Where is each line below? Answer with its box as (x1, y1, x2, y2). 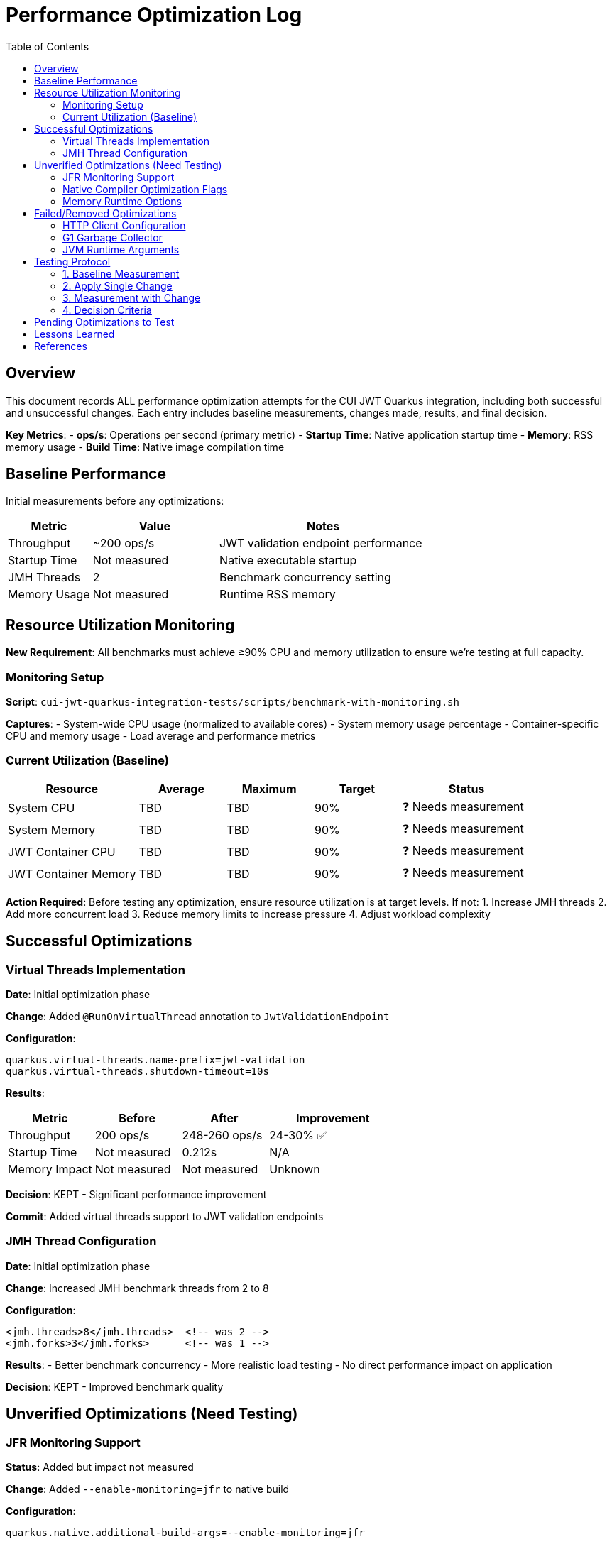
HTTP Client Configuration (62, 219, 186, 231)
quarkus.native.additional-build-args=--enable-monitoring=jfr (6, 1526, 365, 1538)
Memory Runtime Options (62, 195, 182, 207)
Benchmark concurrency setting (219, 570, 391, 585)
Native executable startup (219, 553, 357, 568)
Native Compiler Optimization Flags (62, 182, 228, 195)
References (34, 339, 87, 352)
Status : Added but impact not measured (6, 1460, 194, 1473)
